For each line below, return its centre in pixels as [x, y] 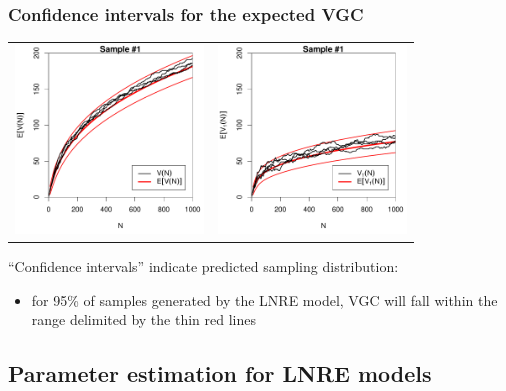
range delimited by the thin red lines [143, 319]
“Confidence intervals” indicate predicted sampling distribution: [203, 266]
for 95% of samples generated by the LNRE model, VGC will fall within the [264, 299]
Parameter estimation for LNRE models [220, 373]
